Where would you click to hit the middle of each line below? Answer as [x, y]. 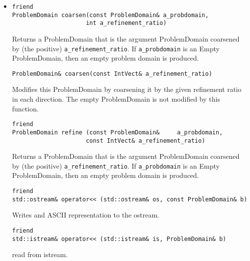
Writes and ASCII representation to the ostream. [86, 215]
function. [25, 108]
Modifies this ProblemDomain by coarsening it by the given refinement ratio [127, 89]
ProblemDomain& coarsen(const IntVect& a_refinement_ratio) [112, 74]
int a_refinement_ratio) [126, 23]
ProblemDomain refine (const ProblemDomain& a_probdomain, [117, 132]
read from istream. [40, 254]
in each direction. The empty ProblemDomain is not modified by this [116, 99]
